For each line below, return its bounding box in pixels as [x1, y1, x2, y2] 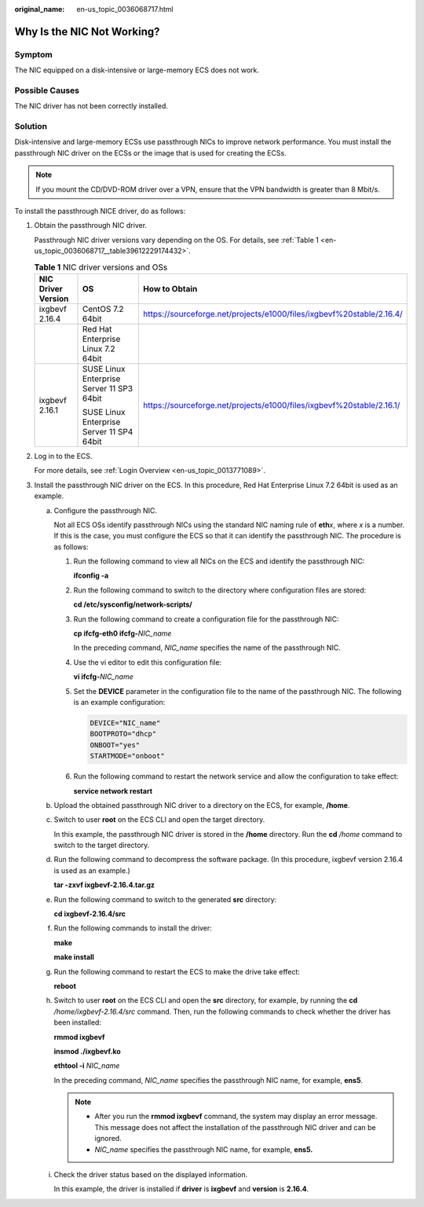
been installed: [53, 1018, 102, 1027]
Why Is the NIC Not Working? [14, 24, 160, 39]
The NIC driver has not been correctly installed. [14, 101, 169, 111]
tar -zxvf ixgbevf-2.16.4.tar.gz [53, 880, 155, 890]
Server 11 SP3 [82, 383, 133, 394]
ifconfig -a [73, 570, 109, 581]
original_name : [14, 5, 65, 13]
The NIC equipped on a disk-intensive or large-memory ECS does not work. [14, 65, 259, 75]
